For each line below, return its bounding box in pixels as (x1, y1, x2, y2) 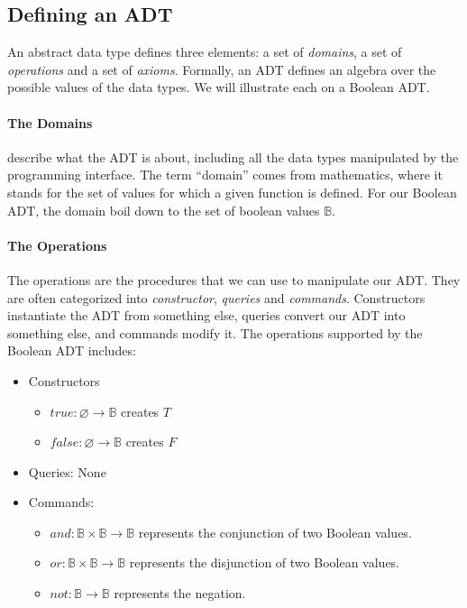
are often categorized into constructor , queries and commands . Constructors (7, 288, 426, 307)
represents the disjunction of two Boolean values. (129, 553, 400, 572)
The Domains (7, 113, 93, 132)
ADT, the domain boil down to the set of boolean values (7, 200, 320, 219)
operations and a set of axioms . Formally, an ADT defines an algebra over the (7, 60, 436, 78)
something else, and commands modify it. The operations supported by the (7, 323, 423, 342)
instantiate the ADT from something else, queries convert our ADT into (7, 306, 406, 325)
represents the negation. (114, 584, 246, 603)
